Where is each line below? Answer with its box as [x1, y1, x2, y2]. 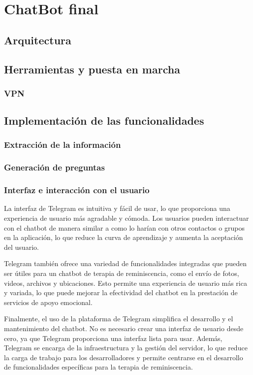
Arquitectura [4, 32, 71, 47]
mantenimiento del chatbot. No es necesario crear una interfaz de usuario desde [4, 323, 244, 333]
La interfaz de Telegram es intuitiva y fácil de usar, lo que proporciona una [4, 203, 230, 213]
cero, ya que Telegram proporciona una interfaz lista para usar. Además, [4, 333, 222, 343]
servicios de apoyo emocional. [4, 297, 93, 307]
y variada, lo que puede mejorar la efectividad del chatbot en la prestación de [4, 287, 238, 298]
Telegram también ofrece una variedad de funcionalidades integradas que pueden [4, 258, 247, 269]
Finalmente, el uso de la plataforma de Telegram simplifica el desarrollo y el [4, 313, 233, 324]
